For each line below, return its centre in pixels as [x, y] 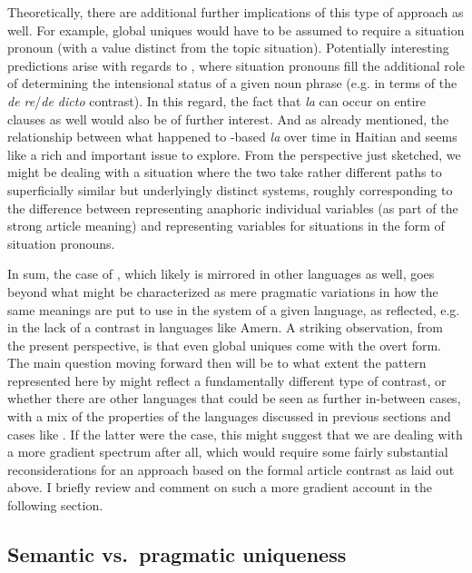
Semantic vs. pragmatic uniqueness [177, 554]
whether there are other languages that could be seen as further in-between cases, [234, 398]
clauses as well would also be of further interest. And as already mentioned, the [228, 119]
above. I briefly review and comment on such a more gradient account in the [220, 487]
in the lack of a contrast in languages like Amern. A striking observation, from [226, 327]
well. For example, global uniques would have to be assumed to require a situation [236, 30]
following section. [55, 505]
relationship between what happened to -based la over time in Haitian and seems [232, 137]
